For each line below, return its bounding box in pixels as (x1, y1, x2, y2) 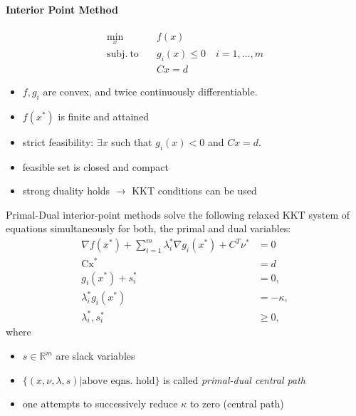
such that (111, 134, 152, 149)
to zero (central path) (189, 396, 284, 411)
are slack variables (56, 348, 135, 363)
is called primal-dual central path (163, 372, 305, 387)
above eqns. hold (82, 375, 155, 386)
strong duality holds (22, 183, 110, 198)
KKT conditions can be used (132, 183, 257, 198)
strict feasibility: (22, 134, 94, 149)
